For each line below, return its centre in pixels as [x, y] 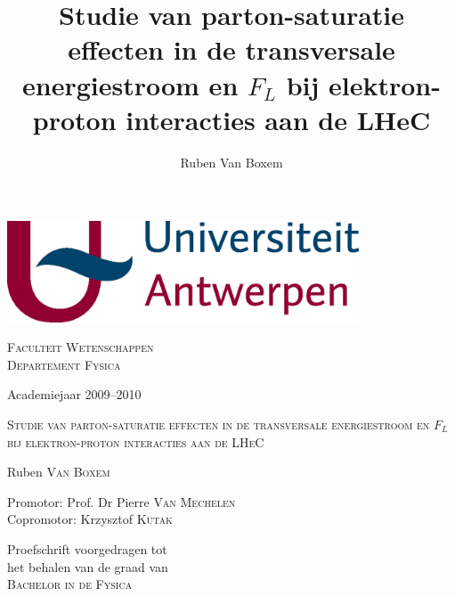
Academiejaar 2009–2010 [74, 394]
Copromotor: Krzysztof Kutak [90, 519]
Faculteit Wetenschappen [81, 347]
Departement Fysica [64, 364]
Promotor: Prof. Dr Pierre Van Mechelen [122, 501]
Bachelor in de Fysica [70, 584]
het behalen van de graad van [88, 566]
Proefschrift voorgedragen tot [87, 549]
